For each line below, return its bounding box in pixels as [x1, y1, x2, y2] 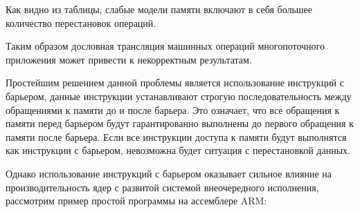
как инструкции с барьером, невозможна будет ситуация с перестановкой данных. [6, 143, 350, 157]
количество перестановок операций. [6, 15, 156, 30]
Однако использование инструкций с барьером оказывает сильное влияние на [6, 166, 332, 180]
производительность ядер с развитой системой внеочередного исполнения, [6, 180, 319, 194]
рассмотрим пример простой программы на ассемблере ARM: [6, 193, 267, 208]
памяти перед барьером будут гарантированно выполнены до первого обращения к [6, 116, 354, 131]
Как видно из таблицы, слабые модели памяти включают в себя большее [6, 2, 313, 16]
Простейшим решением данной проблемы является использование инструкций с [6, 75, 344, 90]
